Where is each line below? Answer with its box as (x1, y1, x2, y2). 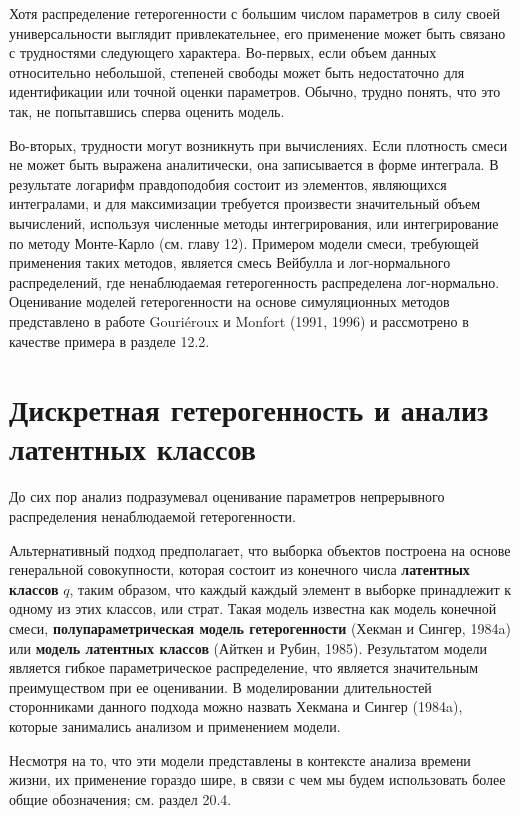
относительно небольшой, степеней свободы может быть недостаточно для (9, 61, 465, 82)
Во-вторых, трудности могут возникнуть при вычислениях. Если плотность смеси (9, 134, 508, 155)
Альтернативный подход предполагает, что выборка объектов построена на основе (9, 539, 511, 560)
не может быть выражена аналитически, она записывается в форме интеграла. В (9, 154, 499, 175)
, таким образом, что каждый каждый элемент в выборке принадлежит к (69, 578, 512, 599)
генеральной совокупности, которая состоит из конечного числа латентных (9, 559, 470, 580)
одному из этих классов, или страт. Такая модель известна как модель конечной (9, 598, 497, 619)
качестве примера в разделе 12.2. (9, 330, 210, 351)
